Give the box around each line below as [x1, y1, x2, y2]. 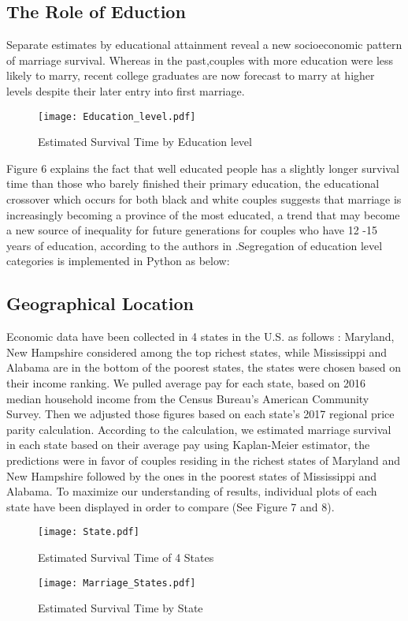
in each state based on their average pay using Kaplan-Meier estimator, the [6, 436, 370, 453]
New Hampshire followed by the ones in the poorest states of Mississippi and [6, 467, 377, 484]
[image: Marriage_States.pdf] [38, 577, 196, 589]
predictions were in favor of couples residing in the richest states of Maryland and [6, 451, 401, 468]
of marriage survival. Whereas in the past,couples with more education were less [6, 51, 394, 68]
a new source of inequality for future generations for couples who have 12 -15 [6, 222, 377, 238]
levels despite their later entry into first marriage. [6, 82, 245, 99]
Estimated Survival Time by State [38, 600, 203, 616]
